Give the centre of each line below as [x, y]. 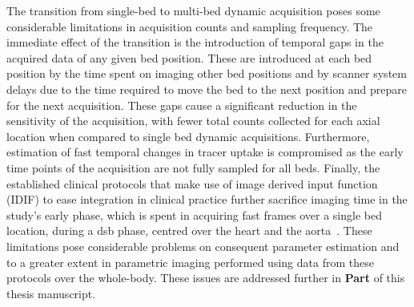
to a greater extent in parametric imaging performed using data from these [190, 262]
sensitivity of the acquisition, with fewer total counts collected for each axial [193, 121]
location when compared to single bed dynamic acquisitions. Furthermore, [188, 136]
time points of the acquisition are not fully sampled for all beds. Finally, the [193, 167]
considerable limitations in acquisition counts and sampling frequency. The [190, 26]
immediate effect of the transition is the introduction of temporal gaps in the [195, 42]
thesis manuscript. [51, 293]
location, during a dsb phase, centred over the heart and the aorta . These [189, 230]
